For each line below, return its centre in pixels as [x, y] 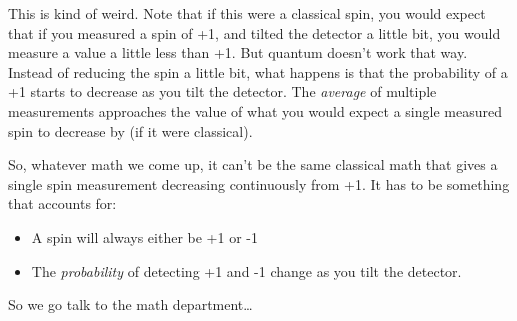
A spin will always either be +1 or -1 [144, 236]
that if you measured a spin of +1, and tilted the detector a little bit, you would [254, 32]
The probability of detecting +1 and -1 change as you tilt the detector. [246, 270]
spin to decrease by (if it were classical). [130, 130]
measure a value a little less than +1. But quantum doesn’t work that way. [238, 52]
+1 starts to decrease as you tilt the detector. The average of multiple [222, 91]
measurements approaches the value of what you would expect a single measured [255, 110]
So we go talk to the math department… [130, 304]
